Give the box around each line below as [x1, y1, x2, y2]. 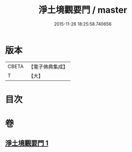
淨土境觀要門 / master [38, 4, 127, 16]
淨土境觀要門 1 [5, 139, 49, 148]
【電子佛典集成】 [28, 63, 68, 70]
